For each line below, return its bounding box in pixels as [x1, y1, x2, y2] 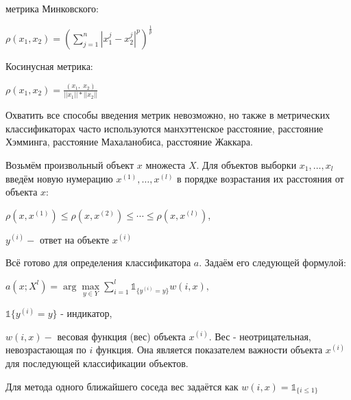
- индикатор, [60, 306, 112, 320]
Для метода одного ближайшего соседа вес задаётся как [5, 379, 239, 393]
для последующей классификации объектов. [5, 355, 189, 370]
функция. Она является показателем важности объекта [95, 342, 323, 357]
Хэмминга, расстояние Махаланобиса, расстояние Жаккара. [5, 134, 253, 149]
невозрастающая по [5, 342, 86, 357]
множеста [145, 158, 186, 172]
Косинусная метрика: [5, 58, 93, 73]
